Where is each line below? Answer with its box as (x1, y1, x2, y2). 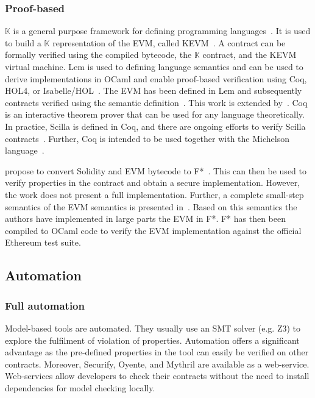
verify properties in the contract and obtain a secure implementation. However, (5, 176, 300, 189)
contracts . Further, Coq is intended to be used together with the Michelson (5, 132, 289, 144)
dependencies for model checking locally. (5, 381, 155, 394)
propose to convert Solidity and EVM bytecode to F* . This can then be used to (5, 164, 306, 177)
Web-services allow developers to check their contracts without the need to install (5, 369, 310, 382)
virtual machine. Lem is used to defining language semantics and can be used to (5, 60, 303, 73)
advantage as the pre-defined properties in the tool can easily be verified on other (5, 346, 309, 358)
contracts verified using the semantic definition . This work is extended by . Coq (5, 96, 308, 108)
